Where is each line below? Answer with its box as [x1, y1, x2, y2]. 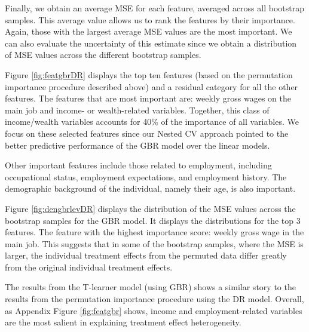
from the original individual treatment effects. [5, 260, 173, 273]
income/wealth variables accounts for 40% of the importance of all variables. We [5, 115, 299, 128]
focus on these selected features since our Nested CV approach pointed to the [5, 127, 289, 139]
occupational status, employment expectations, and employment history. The [5, 170, 287, 183]
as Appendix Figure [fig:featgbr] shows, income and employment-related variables [5, 304, 302, 316]
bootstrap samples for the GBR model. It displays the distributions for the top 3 [5, 214, 301, 226]
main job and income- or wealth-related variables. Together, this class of [5, 103, 270, 116]
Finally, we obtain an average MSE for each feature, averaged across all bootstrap [5, 2, 304, 14]
